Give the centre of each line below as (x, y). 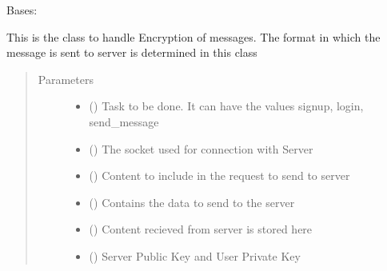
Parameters (66, 79)
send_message (124, 121)
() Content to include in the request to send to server (219, 175)
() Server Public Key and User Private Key (195, 255)
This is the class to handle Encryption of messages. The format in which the (193, 36)
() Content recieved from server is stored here (201, 229)
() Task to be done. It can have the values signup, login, (226, 106)
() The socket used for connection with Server (201, 148)
